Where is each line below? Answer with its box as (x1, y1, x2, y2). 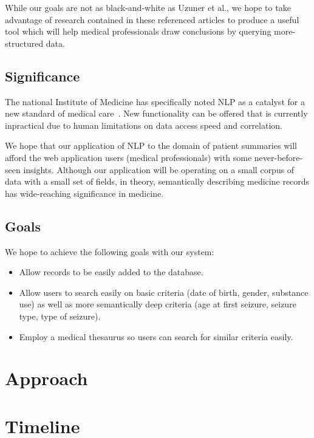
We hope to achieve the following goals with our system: (5, 245, 214, 258)
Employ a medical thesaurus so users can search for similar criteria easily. (19, 330, 293, 343)
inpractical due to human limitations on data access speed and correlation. (5, 118, 282, 131)
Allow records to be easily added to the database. (19, 265, 203, 278)
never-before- (254, 151, 303, 163)
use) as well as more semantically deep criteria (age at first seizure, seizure (19, 298, 296, 310)
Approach (5, 366, 88, 391)
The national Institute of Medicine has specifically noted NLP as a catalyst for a (5, 95, 305, 108)
